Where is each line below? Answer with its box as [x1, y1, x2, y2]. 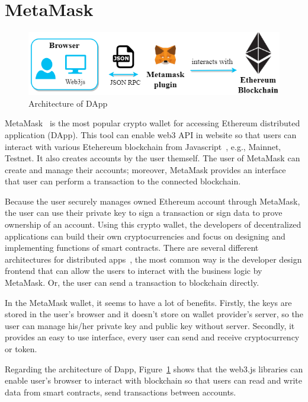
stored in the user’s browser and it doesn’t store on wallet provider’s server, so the [5, 308, 303, 320]
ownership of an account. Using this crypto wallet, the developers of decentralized [5, 218, 301, 231]
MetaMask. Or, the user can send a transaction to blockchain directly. [5, 276, 259, 289]
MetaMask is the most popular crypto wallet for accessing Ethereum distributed [5, 117, 300, 129]
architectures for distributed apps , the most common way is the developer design [5, 253, 302, 265]
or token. [5, 343, 37, 355]
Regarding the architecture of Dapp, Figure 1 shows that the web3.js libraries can [5, 362, 303, 375]
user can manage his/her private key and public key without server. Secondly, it [5, 319, 295, 331]
